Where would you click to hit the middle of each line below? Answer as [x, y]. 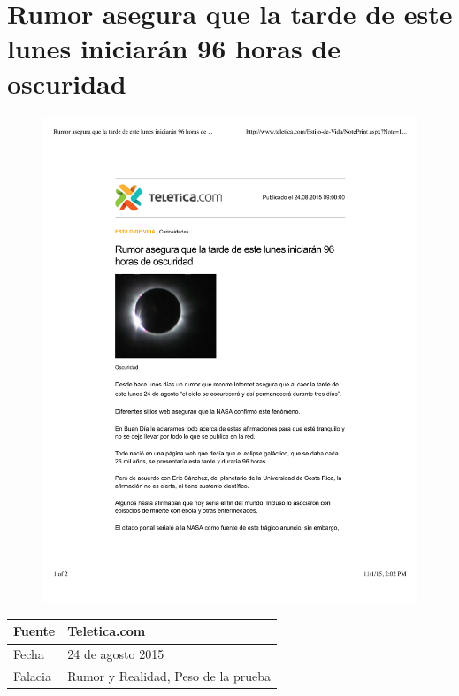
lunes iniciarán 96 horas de [174, 48]
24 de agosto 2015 [116, 654]
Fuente [34, 631]
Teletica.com [107, 631]
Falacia [32, 676]
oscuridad [67, 83]
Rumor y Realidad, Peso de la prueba [169, 676]
